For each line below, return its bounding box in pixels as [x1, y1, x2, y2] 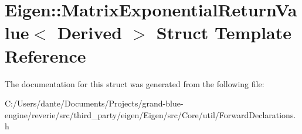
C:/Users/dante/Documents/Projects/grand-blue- [5, 97, 184, 109]
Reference [5, 43, 86, 67]
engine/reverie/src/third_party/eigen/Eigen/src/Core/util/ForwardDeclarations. [5, 108, 296, 121]
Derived [57, 20, 123, 44]
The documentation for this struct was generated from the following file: [5, 77, 264, 90]
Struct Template [156, 20, 291, 44]
